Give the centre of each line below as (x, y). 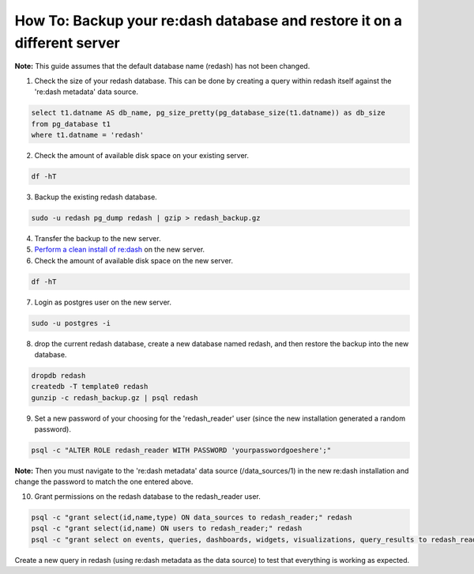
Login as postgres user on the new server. (103, 302)
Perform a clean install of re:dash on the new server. (120, 250)
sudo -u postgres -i (71, 323)
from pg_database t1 (71, 124)
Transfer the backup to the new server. (98, 238)
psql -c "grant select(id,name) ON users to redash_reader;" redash (167, 529)
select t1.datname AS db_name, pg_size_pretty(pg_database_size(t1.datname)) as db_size (209, 113)
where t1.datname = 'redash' (88, 135)
